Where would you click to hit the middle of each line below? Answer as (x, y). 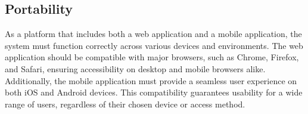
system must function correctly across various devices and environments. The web (154, 45)
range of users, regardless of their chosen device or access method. (125, 104)
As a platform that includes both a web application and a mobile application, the (153, 34)
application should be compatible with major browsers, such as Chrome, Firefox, (152, 57)
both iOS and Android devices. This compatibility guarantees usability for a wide (154, 92)
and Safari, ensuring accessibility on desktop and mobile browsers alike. (135, 68)
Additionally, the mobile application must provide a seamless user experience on (151, 80)
